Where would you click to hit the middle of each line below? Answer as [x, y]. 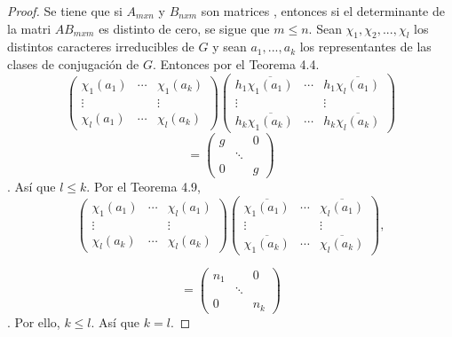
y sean [230, 47]
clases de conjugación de [73, 63]
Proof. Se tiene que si [65, 11]
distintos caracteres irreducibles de [101, 47]
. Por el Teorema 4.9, [143, 186]
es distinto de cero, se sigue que [184, 28]
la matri [29, 28]
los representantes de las [365, 47]
